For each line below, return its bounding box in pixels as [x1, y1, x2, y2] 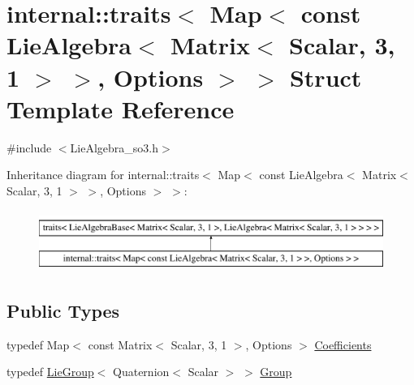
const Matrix [88, 336, 153, 353]
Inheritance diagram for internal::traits [6, 166, 200, 183]
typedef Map [6, 336, 70, 353]
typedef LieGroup [6, 363, 94, 380]
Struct [289, 60, 362, 93]
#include [6, 139, 52, 156]
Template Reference [6, 92, 235, 125]
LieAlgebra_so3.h [70, 139, 158, 156]
